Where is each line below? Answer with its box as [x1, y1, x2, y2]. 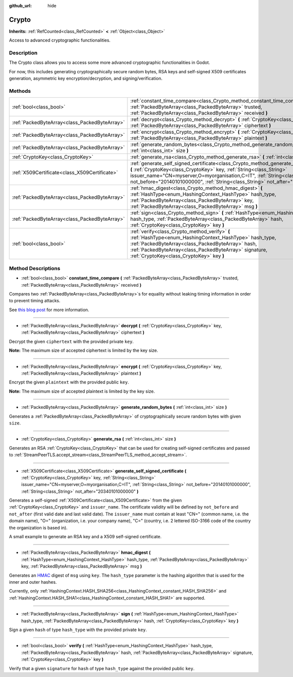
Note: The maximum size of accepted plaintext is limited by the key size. [9, 388, 155, 394]
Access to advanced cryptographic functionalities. [9, 37, 111, 43]
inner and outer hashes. [9, 579, 57, 585]
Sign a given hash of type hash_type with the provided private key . [9, 627, 147, 633]
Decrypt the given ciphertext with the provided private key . [9, 338, 134, 344]
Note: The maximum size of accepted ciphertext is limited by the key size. [9, 347, 158, 354]
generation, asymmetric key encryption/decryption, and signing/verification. [9, 76, 163, 82]
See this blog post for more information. [9, 307, 89, 313]
